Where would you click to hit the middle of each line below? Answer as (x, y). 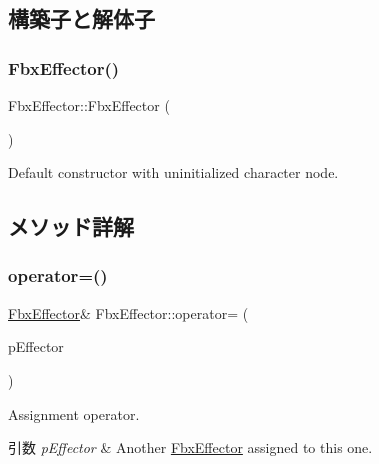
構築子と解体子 (81, 18)
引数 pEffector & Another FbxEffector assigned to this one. (190, 447)
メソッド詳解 (71, 226)
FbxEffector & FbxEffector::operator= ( (128, 312)
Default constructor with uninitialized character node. (173, 172)
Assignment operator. (74, 413)
